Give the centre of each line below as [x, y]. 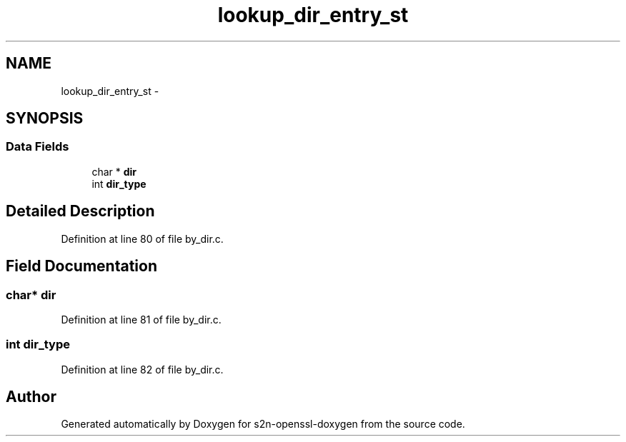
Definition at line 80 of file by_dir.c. [142, 238]
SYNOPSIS [45, 119]
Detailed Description [80, 211]
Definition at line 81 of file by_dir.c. [141, 319]
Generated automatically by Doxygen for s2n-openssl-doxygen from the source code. [263, 424]
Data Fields [38, 147]
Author [31, 397]
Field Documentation [81, 266]
